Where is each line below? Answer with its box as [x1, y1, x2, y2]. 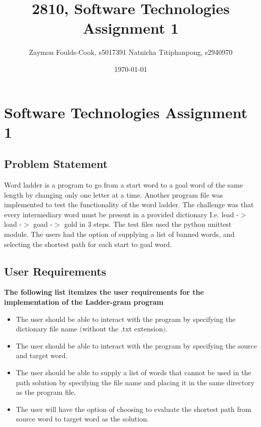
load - [4, 219, 22, 229]
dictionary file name [16, 323, 77, 334]
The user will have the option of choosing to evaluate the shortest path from [16, 403, 251, 414]
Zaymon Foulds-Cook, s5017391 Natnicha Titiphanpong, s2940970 [29, 47, 233, 57]
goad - [33, 219, 53, 229]
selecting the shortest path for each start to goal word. [4, 238, 172, 249]
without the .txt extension [82, 323, 163, 334]
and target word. [16, 350, 68, 361]
